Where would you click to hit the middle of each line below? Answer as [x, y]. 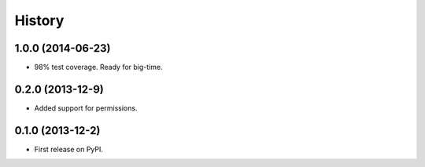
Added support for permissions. [86, 108]
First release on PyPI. [69, 149]
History [39, 20]
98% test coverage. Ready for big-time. [98, 67]
